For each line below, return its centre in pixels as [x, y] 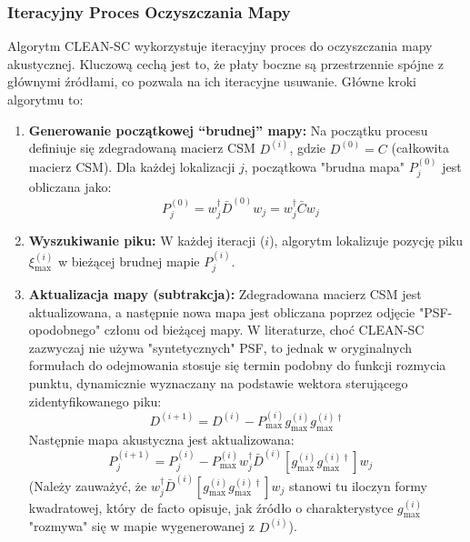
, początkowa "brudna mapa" [325, 167]
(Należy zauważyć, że [88, 485]
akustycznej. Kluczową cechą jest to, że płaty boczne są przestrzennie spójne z [225, 63]
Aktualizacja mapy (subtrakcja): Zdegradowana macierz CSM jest [225, 293]
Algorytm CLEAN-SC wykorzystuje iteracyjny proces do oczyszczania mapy [220, 46]
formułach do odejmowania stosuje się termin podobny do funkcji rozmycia [237, 365]
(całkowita [420, 148]
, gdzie [308, 148]
